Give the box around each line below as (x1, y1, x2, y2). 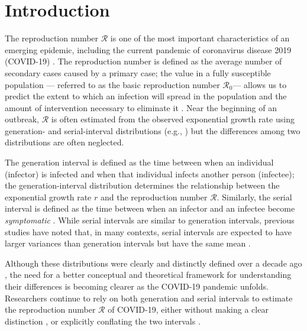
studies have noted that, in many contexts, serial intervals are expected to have (5, 225, 292, 238)
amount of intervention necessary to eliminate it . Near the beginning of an (5, 101, 277, 113)
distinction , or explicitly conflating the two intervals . (5, 314, 201, 327)
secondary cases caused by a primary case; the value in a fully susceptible (5, 66, 271, 79)
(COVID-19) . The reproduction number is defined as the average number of (5, 55, 282, 67)
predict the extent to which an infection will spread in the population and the (5, 90, 287, 102)
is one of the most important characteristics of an (110, 32, 290, 44)
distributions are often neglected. (5, 136, 124, 148)
